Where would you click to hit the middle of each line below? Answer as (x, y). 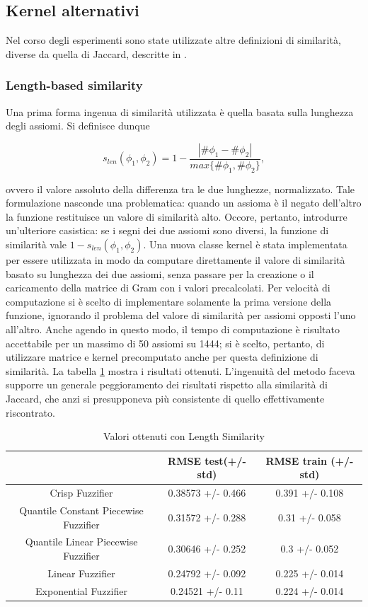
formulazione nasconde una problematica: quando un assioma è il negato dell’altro (184, 203)
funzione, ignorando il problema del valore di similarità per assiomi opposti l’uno (181, 315)
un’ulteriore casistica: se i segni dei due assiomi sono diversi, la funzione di (167, 230)
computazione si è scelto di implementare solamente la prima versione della (169, 301)
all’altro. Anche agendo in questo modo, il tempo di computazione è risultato (173, 329)
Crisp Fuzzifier (81, 493)
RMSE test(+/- (207, 460)
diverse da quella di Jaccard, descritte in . (96, 53)
